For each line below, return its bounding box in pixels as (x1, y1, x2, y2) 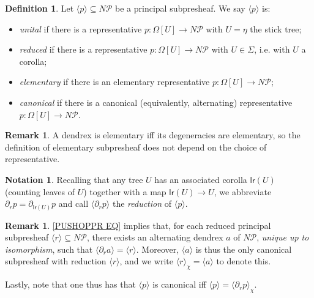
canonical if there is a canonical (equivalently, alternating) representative (19, 95, 293, 108)
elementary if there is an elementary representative (19, 75, 210, 88)
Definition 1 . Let (5, 2, 74, 14)
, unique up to (256, 231, 309, 244)
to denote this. (216, 255, 271, 267)
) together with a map (83, 185, 166, 198)
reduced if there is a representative (19, 43, 148, 56)
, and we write (119, 255, 173, 267)
